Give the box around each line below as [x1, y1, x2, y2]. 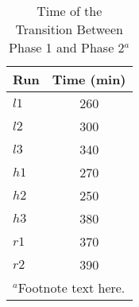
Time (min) [52, 70, 126, 88]
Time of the [37, 2, 102, 20]
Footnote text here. [17, 278, 125, 297]
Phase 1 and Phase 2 [9, 38, 125, 56]
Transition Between [15, 20, 123, 38]
